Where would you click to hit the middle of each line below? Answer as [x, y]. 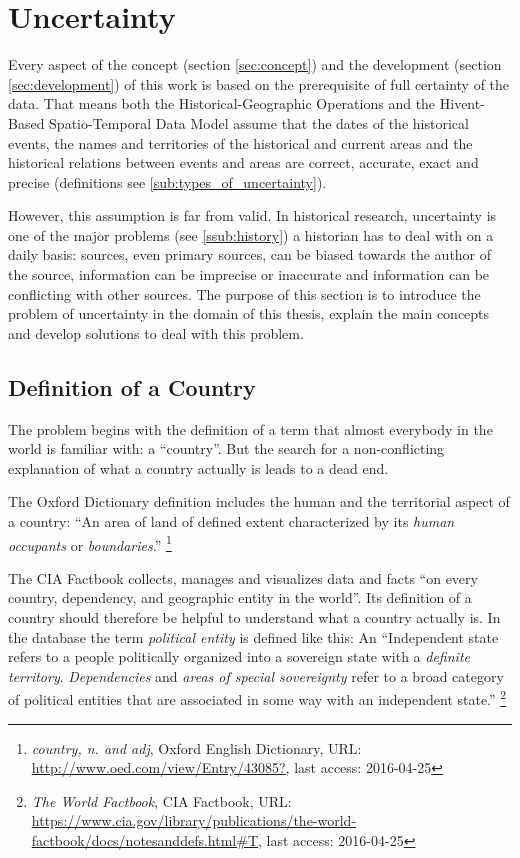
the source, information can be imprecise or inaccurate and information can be [249, 274]
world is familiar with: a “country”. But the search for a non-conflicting [226, 448]
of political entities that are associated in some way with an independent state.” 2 [257, 698]
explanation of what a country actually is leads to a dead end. [198, 467]
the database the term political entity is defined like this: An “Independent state [253, 636]
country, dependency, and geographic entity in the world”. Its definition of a [240, 597]
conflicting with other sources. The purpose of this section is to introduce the [244, 293]
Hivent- [462, 103]
